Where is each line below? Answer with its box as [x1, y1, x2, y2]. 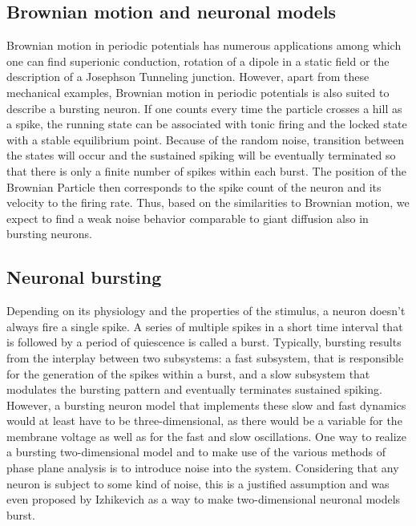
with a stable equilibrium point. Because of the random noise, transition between [6, 131, 405, 148]
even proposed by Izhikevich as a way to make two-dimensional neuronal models [6, 491, 401, 508]
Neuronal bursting [6, 265, 162, 289]
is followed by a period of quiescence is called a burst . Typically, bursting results [6, 334, 402, 350]
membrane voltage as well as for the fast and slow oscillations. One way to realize [6, 427, 407, 444]
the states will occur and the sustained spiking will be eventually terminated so [6, 147, 396, 164]
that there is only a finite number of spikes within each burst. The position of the [6, 162, 407, 179]
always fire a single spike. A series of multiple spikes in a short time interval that [6, 318, 403, 334]
